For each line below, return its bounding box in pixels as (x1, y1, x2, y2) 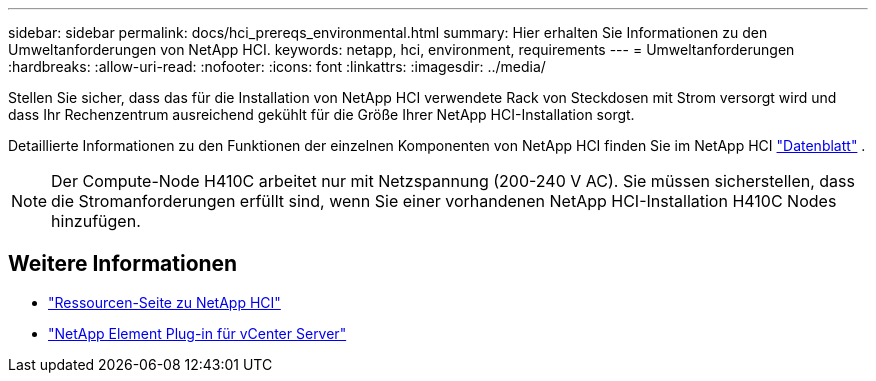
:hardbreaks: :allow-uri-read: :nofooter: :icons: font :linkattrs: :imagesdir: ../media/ (8, 58, 546, 75)
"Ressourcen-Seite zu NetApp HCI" (48, 293, 281, 311)
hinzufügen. (51, 211, 141, 231)
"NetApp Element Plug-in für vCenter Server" (48, 324, 347, 342)
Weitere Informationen (8, 251, 238, 277)
